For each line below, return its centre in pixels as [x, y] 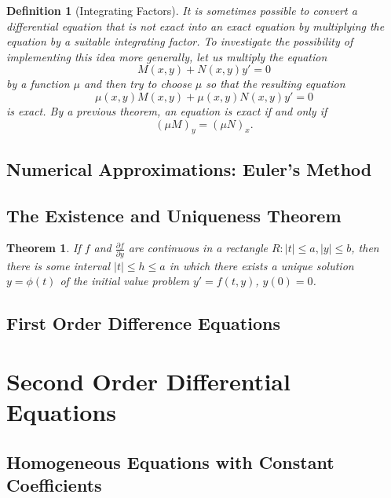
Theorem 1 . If [44, 248]
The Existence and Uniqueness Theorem [174, 215]
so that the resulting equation [276, 84]
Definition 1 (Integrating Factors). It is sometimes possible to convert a [182, 10]
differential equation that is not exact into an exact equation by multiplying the [195, 26]
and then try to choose [137, 84]
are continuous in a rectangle [198, 248]
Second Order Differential [148, 381]
